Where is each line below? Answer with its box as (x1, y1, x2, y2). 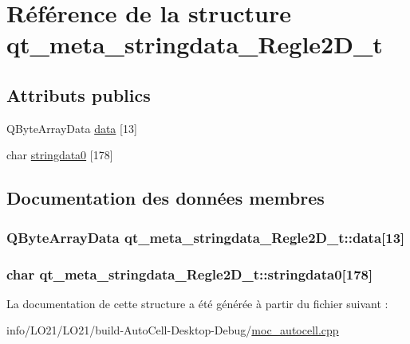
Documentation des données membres (6, 186, 325, 210)
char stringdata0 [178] (6, 147, 113, 163)
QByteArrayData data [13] (6, 119, 137, 136)
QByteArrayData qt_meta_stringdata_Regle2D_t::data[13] (6, 227, 405, 247)
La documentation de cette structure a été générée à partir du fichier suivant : (6, 295, 388, 311)
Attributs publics (6, 82, 151, 107)
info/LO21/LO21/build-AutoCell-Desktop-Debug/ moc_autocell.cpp (6, 322, 339, 338)
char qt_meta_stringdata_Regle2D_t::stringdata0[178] (6, 264, 373, 283)
